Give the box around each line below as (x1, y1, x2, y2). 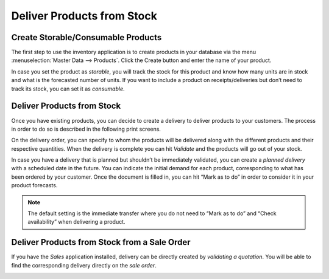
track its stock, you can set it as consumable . (11, 85, 125, 92)
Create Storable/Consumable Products (11, 32, 162, 43)
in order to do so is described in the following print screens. (11, 125, 161, 133)
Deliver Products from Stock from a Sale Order (11, 237, 191, 247)
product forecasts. (11, 182, 58, 189)
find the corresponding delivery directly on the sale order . (11, 261, 157, 269)
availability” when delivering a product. (27, 218, 126, 226)
